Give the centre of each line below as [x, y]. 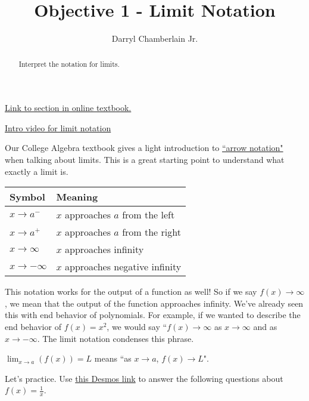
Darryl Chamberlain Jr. [155, 38]
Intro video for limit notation [58, 127]
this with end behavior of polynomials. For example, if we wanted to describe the [153, 315]
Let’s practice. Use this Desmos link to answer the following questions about [144, 378]
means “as [113, 358]
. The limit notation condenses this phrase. [116, 338]
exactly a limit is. [37, 171]
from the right [152, 232]
